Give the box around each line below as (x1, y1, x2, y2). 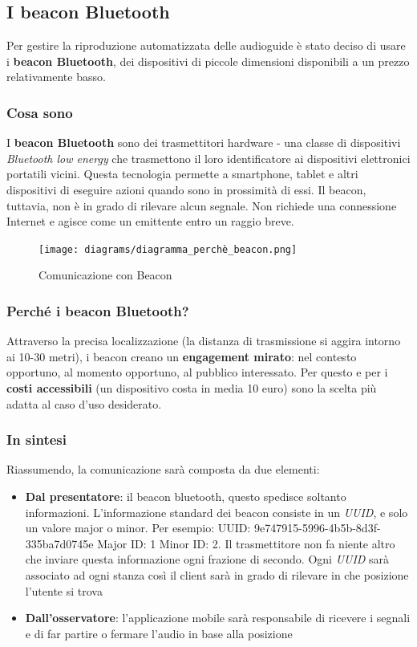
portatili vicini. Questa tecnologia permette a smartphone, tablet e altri (6, 165, 358, 182)
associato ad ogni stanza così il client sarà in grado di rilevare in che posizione (25, 566, 409, 583)
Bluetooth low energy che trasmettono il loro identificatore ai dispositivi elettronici (6, 149, 411, 166)
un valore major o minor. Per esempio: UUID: (25, 519, 251, 536)
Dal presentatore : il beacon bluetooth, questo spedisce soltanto (25, 488, 346, 505)
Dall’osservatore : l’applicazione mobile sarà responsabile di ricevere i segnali (25, 609, 411, 626)
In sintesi (6, 429, 67, 450)
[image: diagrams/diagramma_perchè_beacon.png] (38, 243, 298, 255)
